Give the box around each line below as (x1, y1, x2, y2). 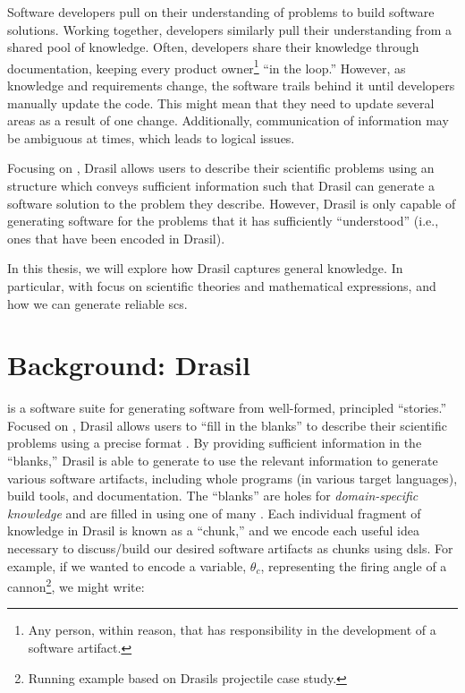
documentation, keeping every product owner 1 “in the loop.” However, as (7, 56, 406, 77)
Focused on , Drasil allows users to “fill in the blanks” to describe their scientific (7, 415, 447, 434)
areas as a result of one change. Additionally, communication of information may (7, 111, 449, 130)
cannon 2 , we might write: (7, 575, 145, 595)
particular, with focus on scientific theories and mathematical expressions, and (7, 276, 436, 295)
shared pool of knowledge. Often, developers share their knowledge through (7, 38, 419, 56)
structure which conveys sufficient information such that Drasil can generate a (7, 176, 435, 194)
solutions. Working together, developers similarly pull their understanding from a (7, 20, 452, 38)
